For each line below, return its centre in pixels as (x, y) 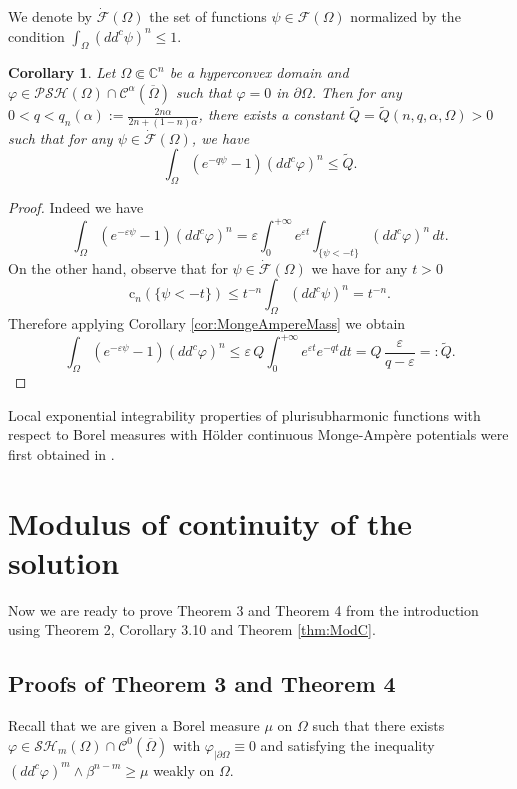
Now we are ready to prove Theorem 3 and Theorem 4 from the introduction (243, 609)
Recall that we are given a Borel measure (134, 725)
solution (64, 561)
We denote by (50, 16)
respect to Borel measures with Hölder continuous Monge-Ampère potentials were (258, 434)
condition (36, 35)
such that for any (60, 137)
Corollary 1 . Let (62, 72)
